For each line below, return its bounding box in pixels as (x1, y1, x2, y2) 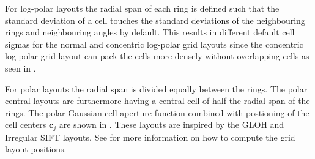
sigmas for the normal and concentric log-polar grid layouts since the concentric (5, 37, 303, 50)
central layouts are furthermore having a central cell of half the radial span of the (5, 94, 310, 107)
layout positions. (5, 142, 67, 155)
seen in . (5, 61, 36, 74)
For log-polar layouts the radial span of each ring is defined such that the (5, 2, 280, 14)
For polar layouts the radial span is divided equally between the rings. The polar (5, 82, 308, 95)
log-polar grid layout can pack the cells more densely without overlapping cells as (5, 50, 309, 62)
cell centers (5, 118, 46, 131)
